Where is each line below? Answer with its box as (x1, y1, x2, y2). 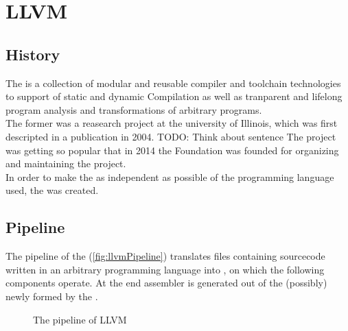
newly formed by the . (5, 289, 98, 303)
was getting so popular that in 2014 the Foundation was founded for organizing (5, 143, 339, 157)
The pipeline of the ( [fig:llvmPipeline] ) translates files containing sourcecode (5, 249, 325, 263)
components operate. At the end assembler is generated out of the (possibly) (5, 275, 327, 290)
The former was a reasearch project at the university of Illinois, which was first (5, 116, 338, 130)
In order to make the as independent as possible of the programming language (5, 169, 334, 184)
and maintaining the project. (5, 156, 126, 171)
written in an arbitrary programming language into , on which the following (5, 262, 325, 276)
